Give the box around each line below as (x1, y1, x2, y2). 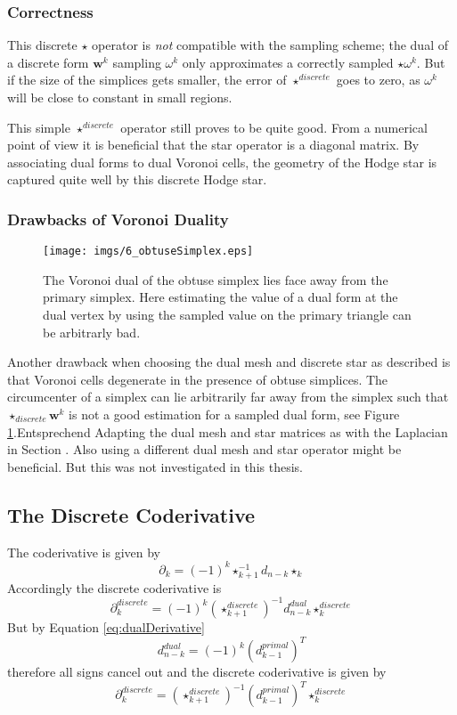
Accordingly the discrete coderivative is (7, 578, 222, 597)
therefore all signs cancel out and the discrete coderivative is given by (7, 662, 387, 681)
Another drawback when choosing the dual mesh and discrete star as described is (7, 353, 451, 371)
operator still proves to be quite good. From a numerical (120, 118, 428, 136)
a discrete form (7, 53, 89, 71)
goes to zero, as (336, 70, 420, 89)
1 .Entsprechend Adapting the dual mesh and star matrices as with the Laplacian (7, 422, 448, 441)
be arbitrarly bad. (43, 322, 141, 341)
